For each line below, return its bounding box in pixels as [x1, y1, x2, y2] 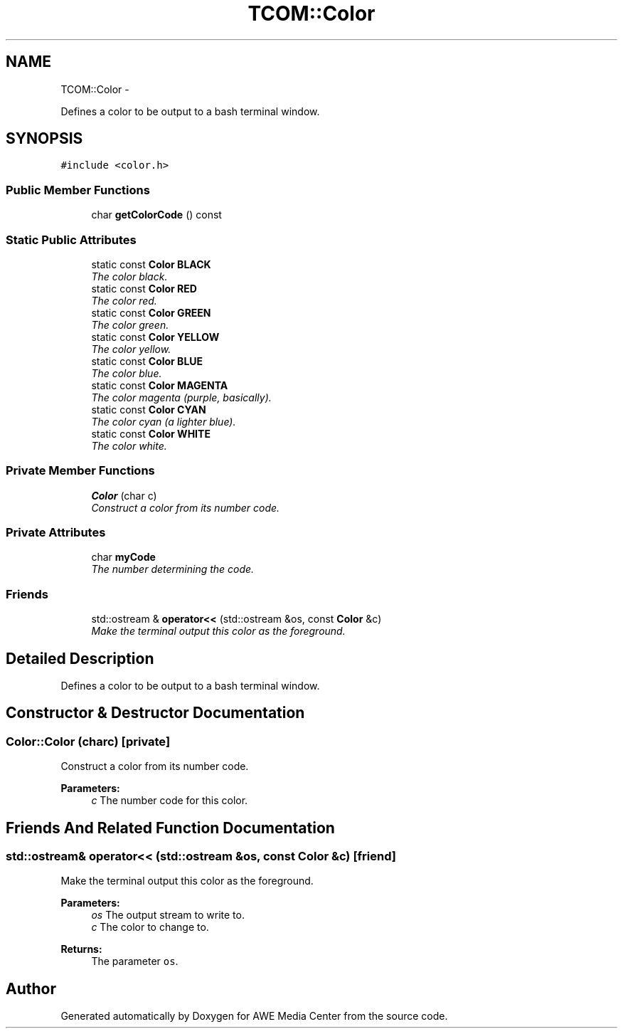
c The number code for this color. [91, 794, 248, 807]
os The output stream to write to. [91, 909, 245, 922]
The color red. [91, 294, 157, 307]
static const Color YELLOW [91, 330, 220, 343]
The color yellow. [91, 342, 171, 355]
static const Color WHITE [91, 427, 211, 440]
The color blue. [91, 366, 162, 379]
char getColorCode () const [91, 209, 222, 221]
